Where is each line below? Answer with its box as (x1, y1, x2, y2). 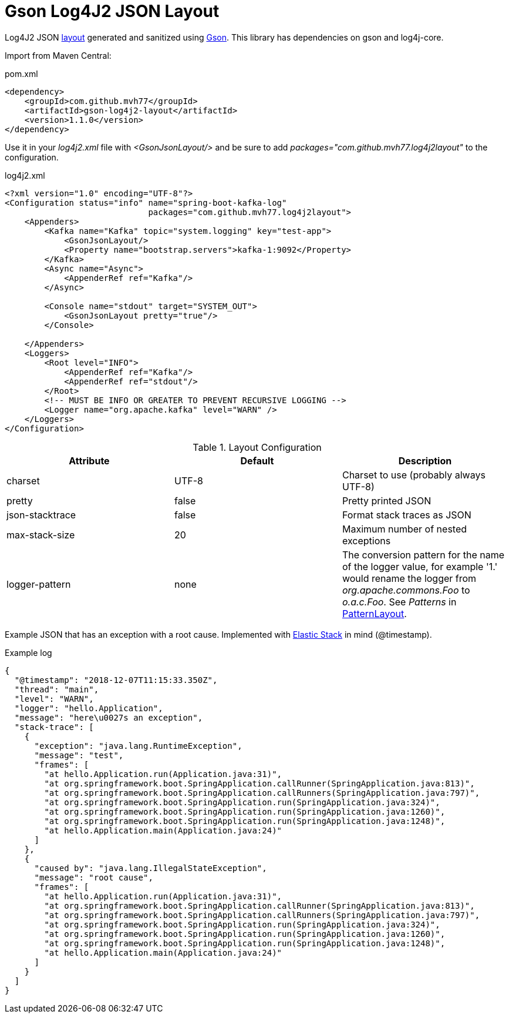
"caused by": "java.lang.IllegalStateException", (34, 863, 267, 873)
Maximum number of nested (342, 523, 467, 535)
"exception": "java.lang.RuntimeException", (34, 741, 242, 751)
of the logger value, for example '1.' (342, 560, 498, 572)
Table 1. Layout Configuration (193, 441, 322, 453)
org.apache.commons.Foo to (342, 584, 470, 596)
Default (240, 454, 274, 467)
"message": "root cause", (34, 872, 153, 882)
